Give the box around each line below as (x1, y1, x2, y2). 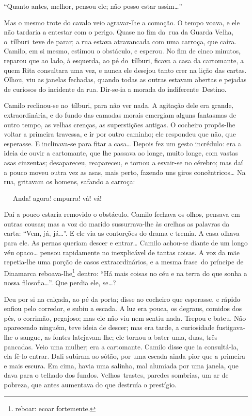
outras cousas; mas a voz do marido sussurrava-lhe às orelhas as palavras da (4, 218, 230, 228)
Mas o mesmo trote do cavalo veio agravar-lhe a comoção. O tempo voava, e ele (4, 17, 240, 27)
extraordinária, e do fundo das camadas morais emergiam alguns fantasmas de (4, 109, 236, 120)
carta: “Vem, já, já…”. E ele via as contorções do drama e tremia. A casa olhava (4, 228, 240, 238)
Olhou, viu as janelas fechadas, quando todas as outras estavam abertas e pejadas (4, 74, 247, 85)
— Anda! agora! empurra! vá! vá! (4, 192, 102, 203)
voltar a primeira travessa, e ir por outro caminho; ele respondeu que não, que (4, 129, 236, 139)
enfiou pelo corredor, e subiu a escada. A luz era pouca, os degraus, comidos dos (4, 303, 242, 313)
